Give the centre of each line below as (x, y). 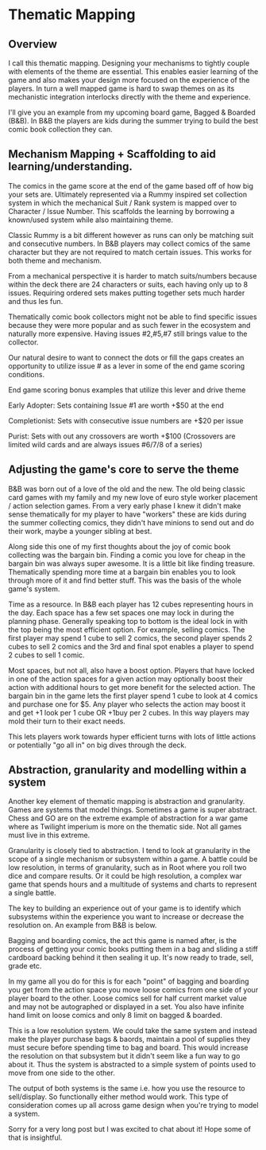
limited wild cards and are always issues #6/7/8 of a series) (105, 444)
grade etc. (25, 966)
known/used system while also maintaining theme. (91, 220)
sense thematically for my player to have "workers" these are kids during (127, 514)
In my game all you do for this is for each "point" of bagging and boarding (129, 981)
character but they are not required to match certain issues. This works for (130, 251)
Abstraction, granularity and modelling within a (127, 770)
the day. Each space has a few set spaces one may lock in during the (121, 612)
